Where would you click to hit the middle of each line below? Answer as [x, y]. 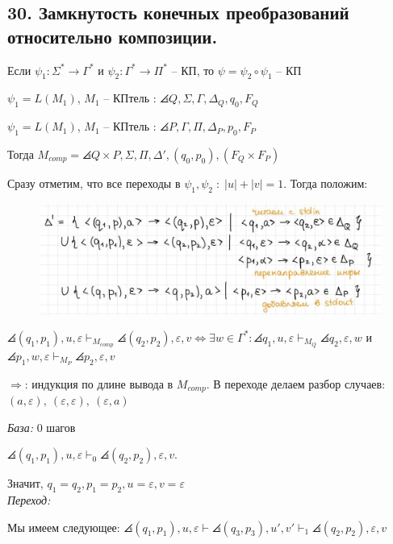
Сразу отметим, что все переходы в [94, 183]
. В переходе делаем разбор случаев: [296, 383]
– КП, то [193, 70]
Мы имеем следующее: [64, 527]
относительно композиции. [113, 36]
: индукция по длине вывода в [99, 383]
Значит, [25, 483]
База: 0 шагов [42, 427]
